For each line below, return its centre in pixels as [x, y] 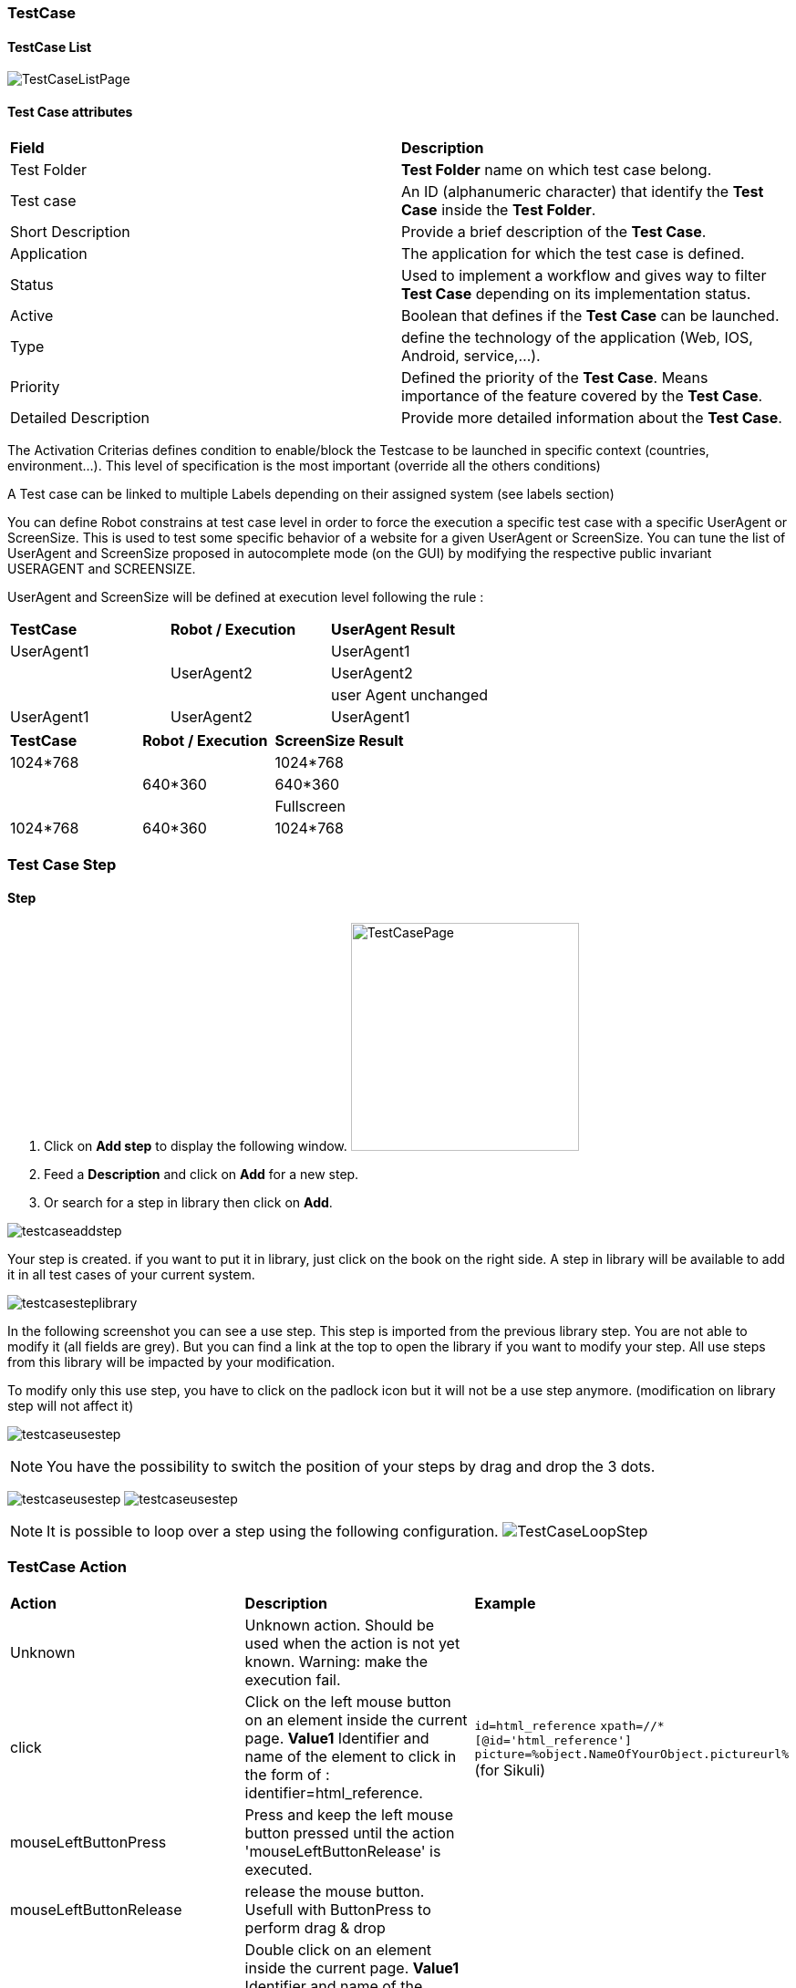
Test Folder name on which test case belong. [557, 170]
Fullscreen [310, 807]
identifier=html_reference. [334, 1792]
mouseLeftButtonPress [88, 1842]
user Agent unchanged [410, 695]
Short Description [70, 232]
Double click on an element [338, 1949]
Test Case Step [62, 864]
